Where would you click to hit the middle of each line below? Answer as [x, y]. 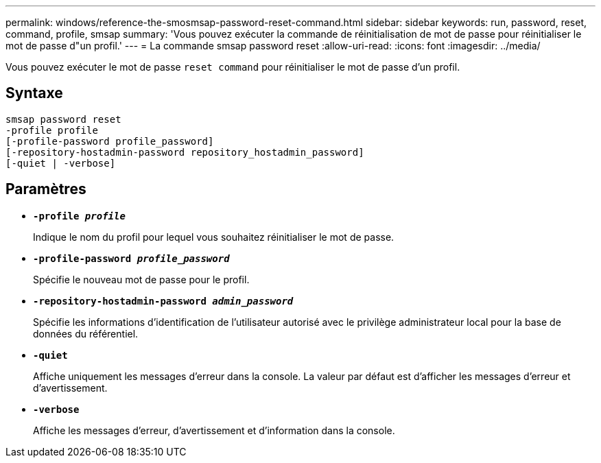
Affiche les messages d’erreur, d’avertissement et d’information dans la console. [214, 430]
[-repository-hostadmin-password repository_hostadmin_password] [185, 152]
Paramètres [46, 189]
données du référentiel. [86, 333]
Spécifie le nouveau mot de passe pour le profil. [141, 279]
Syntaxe [34, 93]
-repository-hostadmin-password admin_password [163, 301]
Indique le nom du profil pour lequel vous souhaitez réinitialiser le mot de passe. [214, 237]
